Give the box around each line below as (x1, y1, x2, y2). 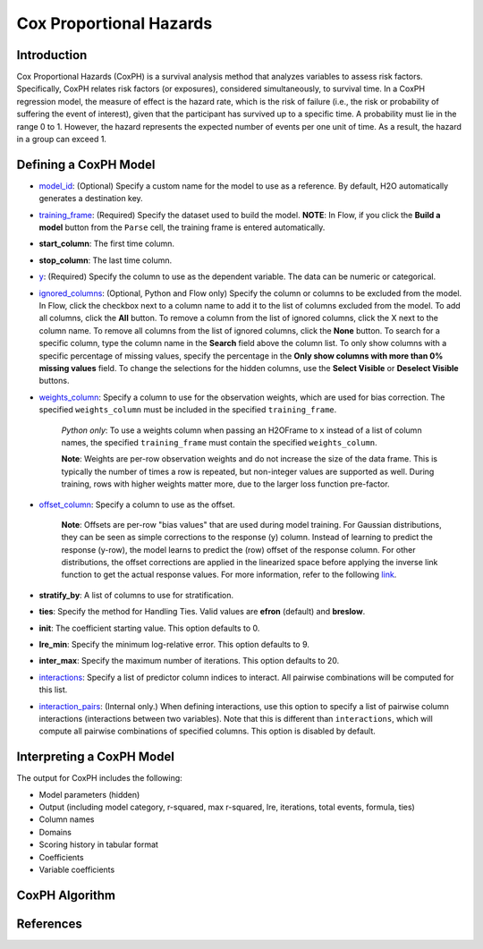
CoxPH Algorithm (16, 887, 116, 902)
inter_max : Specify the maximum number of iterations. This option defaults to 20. (38, 656, 340, 666)
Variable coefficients (38, 864, 115, 876)
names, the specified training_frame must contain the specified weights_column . (61, 436, 377, 447)
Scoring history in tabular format (38, 839, 158, 850)
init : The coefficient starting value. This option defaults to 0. (38, 623, 260, 633)
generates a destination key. (38, 193, 143, 204)
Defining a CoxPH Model (16, 157, 156, 172)
